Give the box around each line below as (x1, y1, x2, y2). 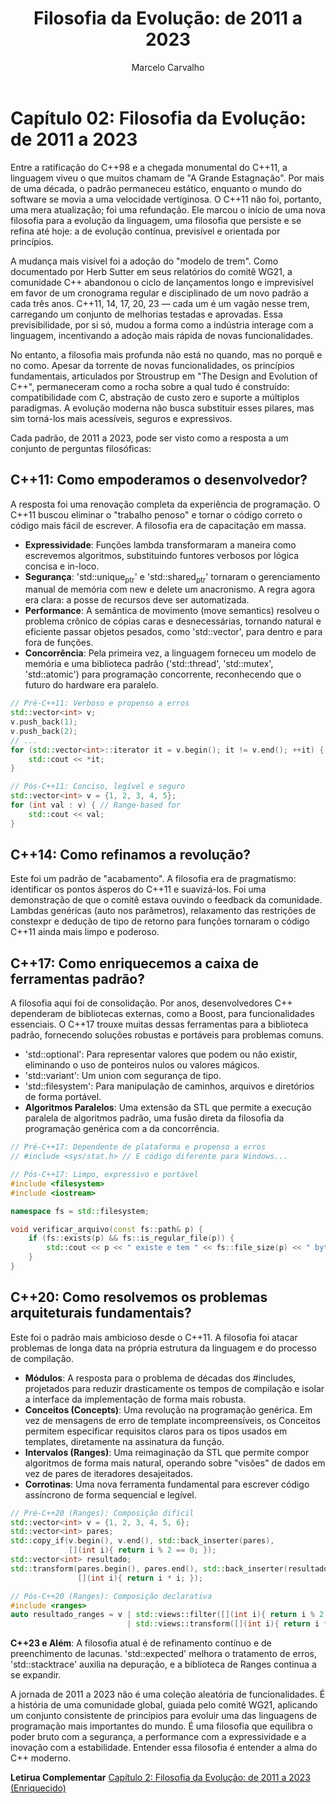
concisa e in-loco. (24, 560, 100, 572)
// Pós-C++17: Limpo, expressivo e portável (10, 1170, 199, 1180)
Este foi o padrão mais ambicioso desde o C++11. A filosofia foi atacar (10, 1331, 298, 1343)
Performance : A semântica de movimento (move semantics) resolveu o (24, 605, 320, 617)
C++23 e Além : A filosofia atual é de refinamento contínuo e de (10, 1637, 272, 1649)
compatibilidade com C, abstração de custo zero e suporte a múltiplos (10, 391, 300, 403)
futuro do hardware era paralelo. (24, 679, 159, 691)
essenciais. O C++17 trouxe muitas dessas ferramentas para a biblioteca (10, 1018, 309, 1031)
